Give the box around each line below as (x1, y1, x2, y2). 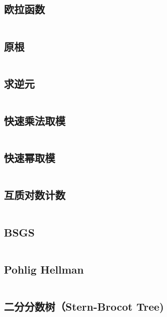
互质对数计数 (4, 187, 65, 202)
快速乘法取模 (4, 113, 65, 128)
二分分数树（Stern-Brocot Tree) (4, 299, 164, 314)
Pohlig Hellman (4, 261, 84, 277)
